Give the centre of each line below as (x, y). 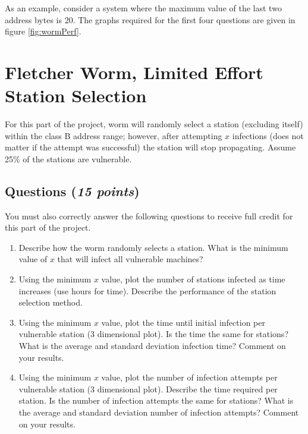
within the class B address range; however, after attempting (114, 135)
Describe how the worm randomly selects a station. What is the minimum (153, 247)
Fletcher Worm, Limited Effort (134, 72)
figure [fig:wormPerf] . (43, 31)
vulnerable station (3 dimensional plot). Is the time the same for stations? (153, 334)
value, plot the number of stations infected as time (193, 279)
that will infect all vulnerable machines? (130, 259)
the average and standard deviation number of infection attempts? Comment (159, 412)
